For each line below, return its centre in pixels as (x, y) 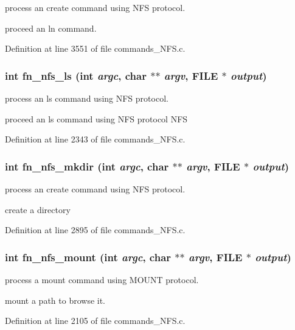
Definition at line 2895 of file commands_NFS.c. (95, 230)
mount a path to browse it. (55, 300)
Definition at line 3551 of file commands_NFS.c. (95, 48)
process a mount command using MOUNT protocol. (102, 279)
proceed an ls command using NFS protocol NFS (96, 118)
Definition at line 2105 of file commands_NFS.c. (95, 321)
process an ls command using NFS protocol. (87, 98)
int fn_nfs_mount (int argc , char (88, 257)
